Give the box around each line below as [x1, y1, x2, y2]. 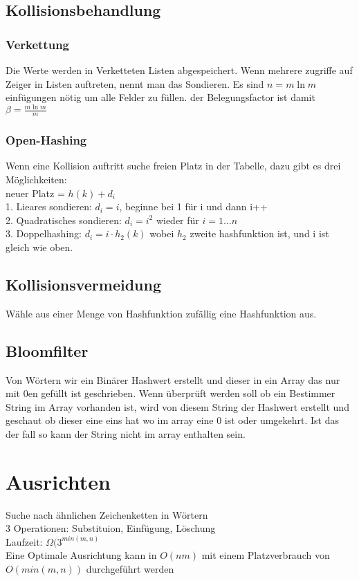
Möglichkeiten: [6, 172, 67, 186]
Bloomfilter [6, 340, 89, 361]
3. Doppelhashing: [6, 226, 82, 241]
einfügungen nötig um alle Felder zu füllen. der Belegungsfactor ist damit [6, 90, 315, 104]
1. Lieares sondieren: [6, 199, 92, 214]
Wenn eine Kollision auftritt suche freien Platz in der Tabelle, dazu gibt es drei [6, 158, 341, 173]
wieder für [156, 212, 199, 227]
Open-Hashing [6, 131, 87, 149]
